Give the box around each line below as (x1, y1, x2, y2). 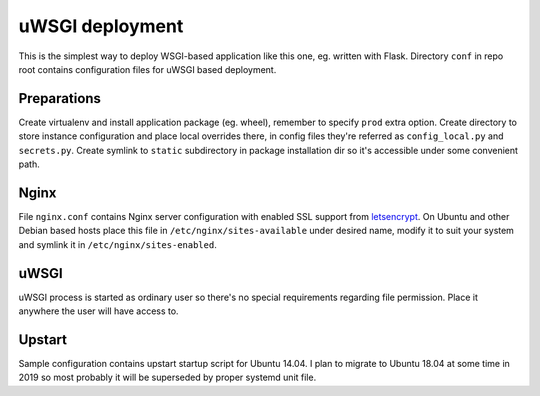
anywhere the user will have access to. (18, 305, 179, 317)
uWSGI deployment (18, 15, 184, 37)
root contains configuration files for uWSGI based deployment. (18, 63, 277, 75)
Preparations (18, 90, 102, 107)
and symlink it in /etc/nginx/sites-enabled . (18, 238, 217, 250)
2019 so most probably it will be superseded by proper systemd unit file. (18, 371, 317, 384)
